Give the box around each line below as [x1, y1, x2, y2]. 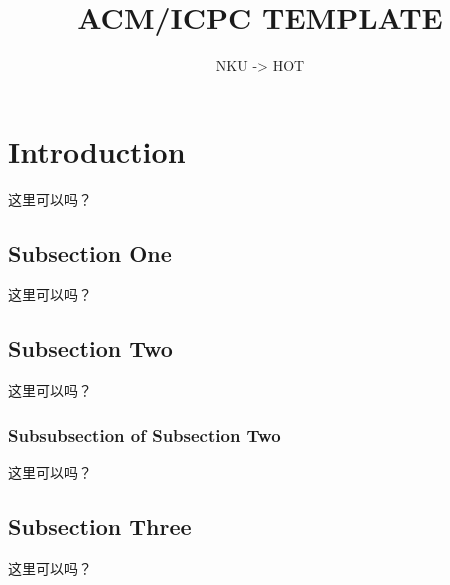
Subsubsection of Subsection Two [8, 422, 281, 447]
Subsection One [8, 237, 172, 268]
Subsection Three [8, 511, 192, 542]
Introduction [8, 130, 186, 171]
